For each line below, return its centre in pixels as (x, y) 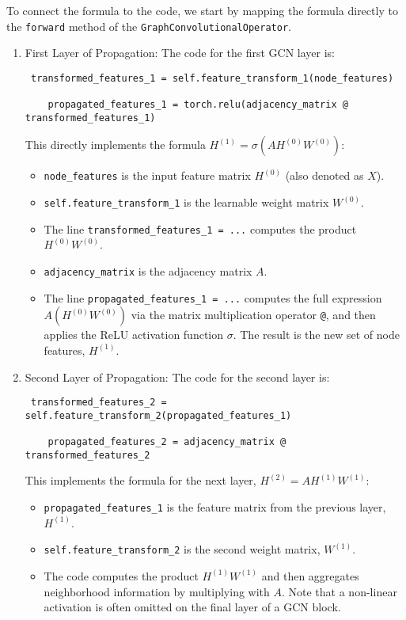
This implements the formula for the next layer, (140, 480)
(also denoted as (324, 175)
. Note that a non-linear (339, 591)
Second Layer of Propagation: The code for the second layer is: (177, 377)
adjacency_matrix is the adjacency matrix (148, 271)
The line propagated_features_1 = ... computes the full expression (213, 297)
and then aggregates (310, 575)
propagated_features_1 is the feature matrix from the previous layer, (215, 507)
